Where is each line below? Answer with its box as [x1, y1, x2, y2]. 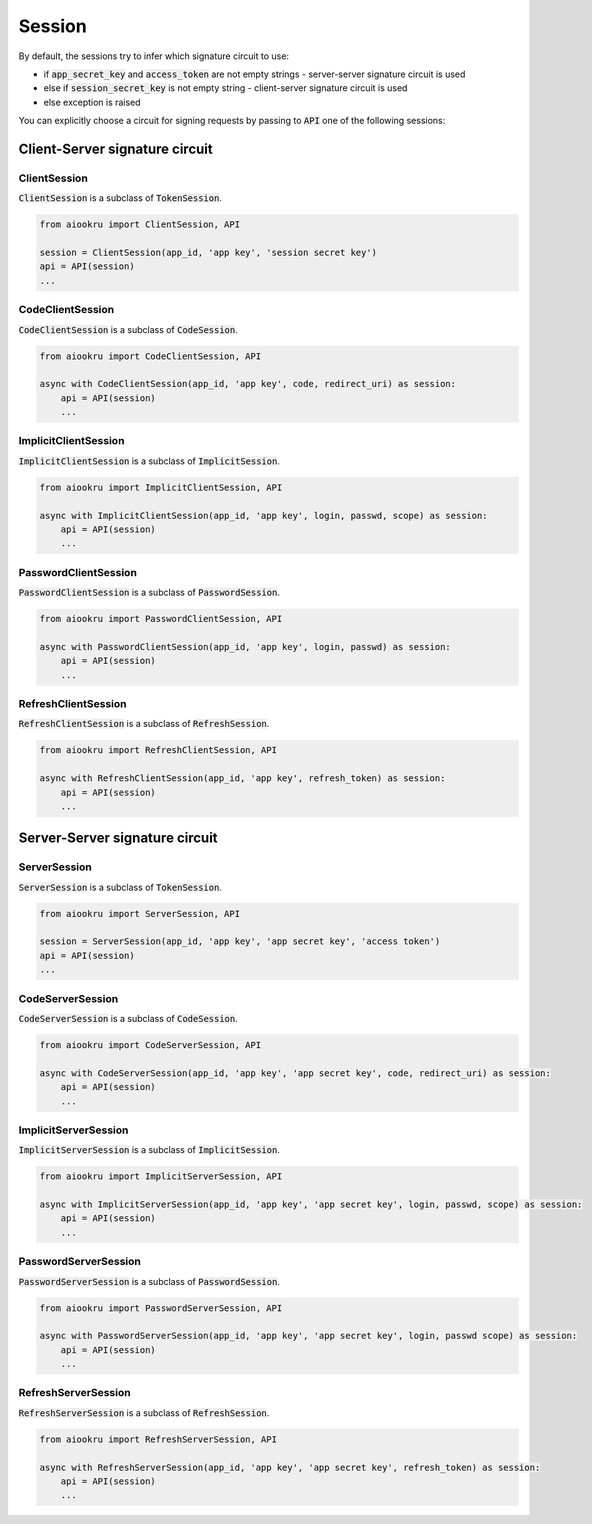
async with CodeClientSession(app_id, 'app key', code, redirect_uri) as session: [39, 378, 457, 390]
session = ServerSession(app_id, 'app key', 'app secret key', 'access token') [39, 936, 441, 947]
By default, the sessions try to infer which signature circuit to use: [18, 50, 290, 62]
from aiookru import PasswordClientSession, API [39, 613, 283, 625]
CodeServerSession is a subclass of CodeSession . [18, 1012, 239, 1024]
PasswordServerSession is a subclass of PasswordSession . [18, 1275, 280, 1287]
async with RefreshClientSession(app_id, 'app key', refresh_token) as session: [39, 773, 446, 784]
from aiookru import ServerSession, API [39, 908, 240, 919]
